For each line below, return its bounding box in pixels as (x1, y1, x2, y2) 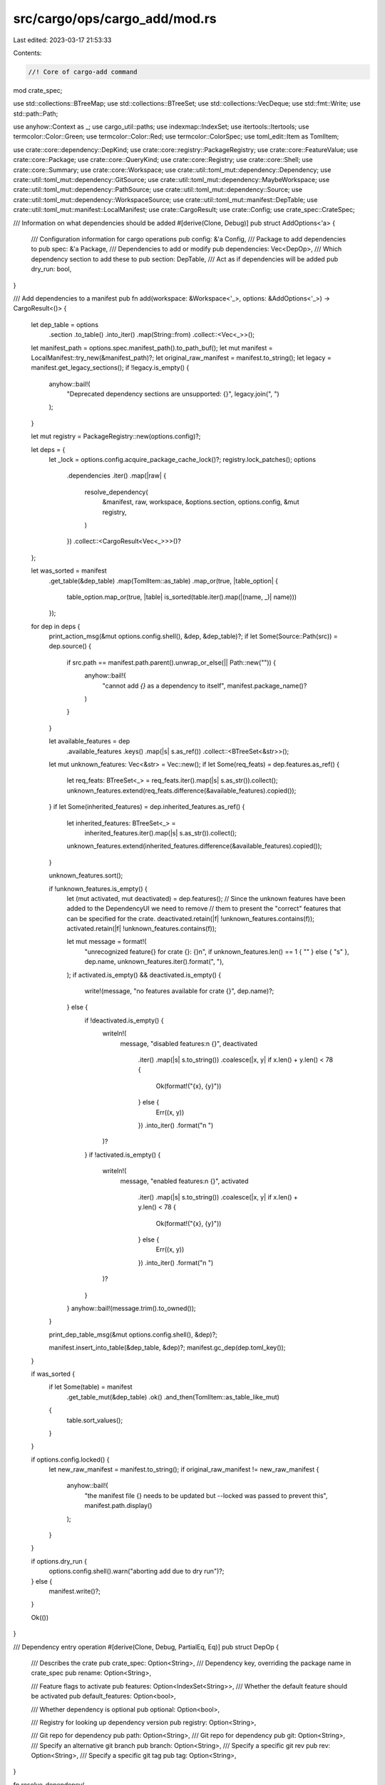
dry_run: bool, (31, 265, 72, 273)
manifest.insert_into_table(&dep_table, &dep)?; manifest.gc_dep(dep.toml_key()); (48, 1343, 286, 1352)
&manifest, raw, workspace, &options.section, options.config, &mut (102, 498, 299, 506)
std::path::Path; (13, 109, 58, 118)
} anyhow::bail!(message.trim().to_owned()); (66, 1304, 196, 1313)
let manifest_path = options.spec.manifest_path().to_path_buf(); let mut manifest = (31, 343, 273, 352)
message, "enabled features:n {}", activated (120, 1177, 249, 1185)
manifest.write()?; (48, 1587, 101, 1595)
